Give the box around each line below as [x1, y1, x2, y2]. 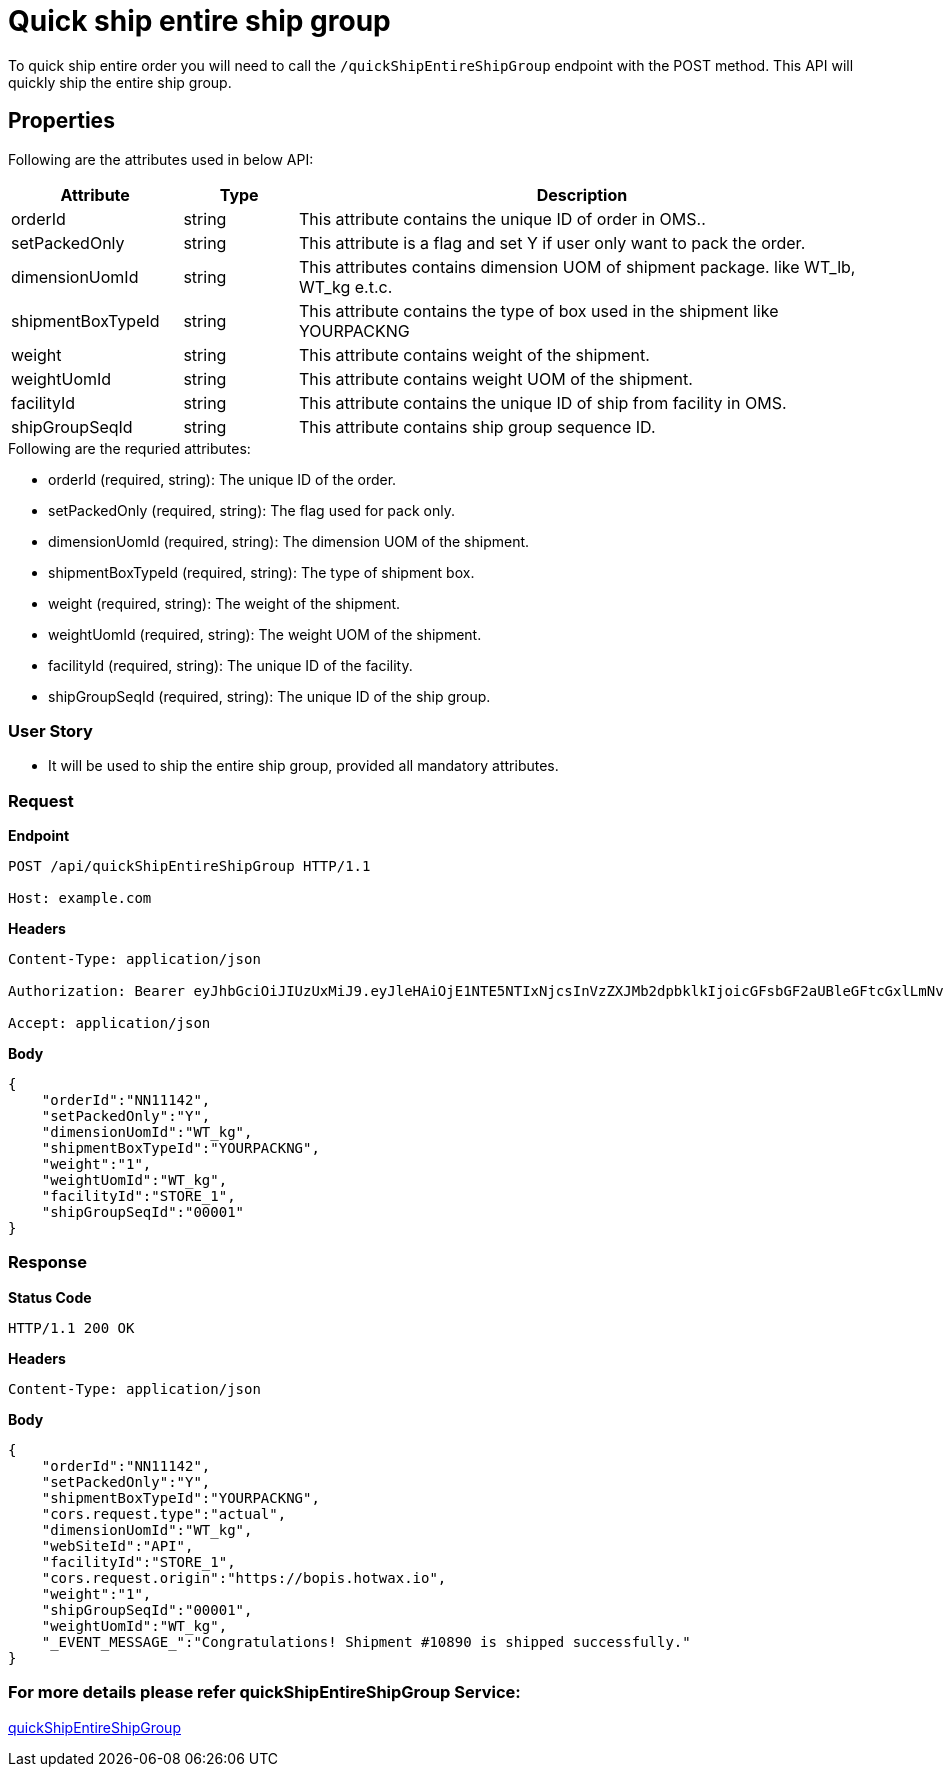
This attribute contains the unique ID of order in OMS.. [298, 208, 706, 229]
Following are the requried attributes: [8, 439, 251, 457]
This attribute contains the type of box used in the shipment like [298, 300, 779, 321]
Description [536, 184, 628, 205]
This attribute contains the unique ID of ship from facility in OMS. [298, 392, 787, 413]
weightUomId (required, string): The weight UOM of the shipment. [48, 625, 482, 643]
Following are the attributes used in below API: [8, 150, 314, 168]
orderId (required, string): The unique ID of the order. [48, 470, 397, 488]
